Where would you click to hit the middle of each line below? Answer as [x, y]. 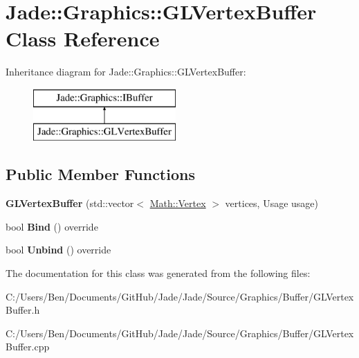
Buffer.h [23, 310]
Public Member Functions [100, 174]
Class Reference [83, 38]
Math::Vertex [178, 203]
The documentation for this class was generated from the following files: [158, 273]
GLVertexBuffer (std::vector [70, 203]
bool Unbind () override [58, 250]
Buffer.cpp [28, 347]
